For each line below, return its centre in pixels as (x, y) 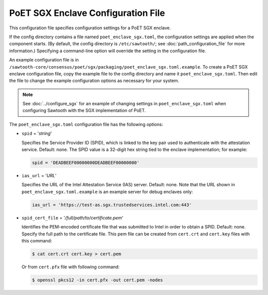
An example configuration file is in (44, 60)
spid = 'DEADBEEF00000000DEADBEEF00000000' (86, 163)
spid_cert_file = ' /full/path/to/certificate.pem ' (72, 218)
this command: (37, 240)
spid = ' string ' (37, 134)
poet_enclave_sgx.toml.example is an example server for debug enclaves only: (107, 192)
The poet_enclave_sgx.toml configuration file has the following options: (86, 124)
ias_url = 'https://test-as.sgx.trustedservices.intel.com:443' (112, 205)
